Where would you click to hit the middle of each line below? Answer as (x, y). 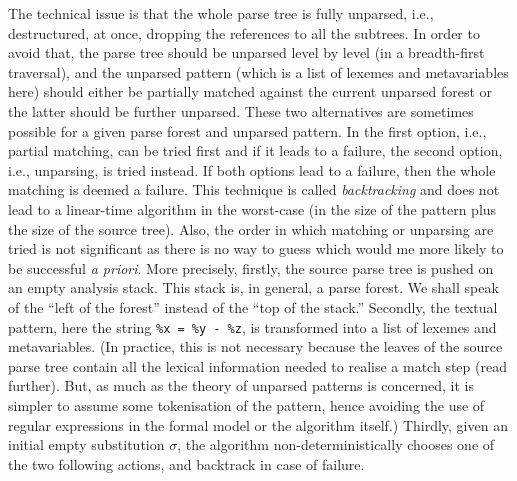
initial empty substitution (86, 444)
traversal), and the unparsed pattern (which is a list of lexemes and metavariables (258, 71)
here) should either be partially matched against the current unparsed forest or (250, 91)
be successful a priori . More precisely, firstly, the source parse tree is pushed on (251, 267)
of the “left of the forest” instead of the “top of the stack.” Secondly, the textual (253, 306)
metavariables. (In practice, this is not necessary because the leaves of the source (255, 346)
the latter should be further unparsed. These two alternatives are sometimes (241, 110)
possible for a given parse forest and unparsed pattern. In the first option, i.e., (247, 130)
